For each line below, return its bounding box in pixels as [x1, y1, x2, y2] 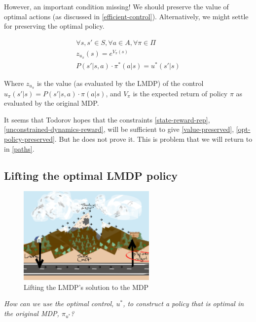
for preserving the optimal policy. [4, 21, 105, 31]
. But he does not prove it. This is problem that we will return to [54, 134, 253, 144]
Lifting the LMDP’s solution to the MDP [24, 282, 148, 292]
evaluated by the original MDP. [4, 98, 99, 108]
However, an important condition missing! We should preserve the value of [4, 1, 229, 11]
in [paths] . [4, 143, 35, 154]
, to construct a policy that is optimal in [123, 298, 244, 309]
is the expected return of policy [133, 88, 228, 98]
